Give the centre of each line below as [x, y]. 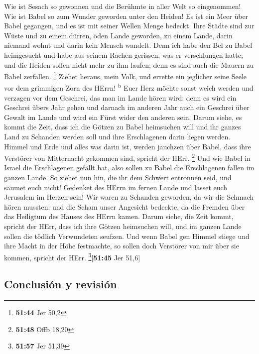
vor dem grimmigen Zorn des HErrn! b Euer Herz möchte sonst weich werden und [129, 87]
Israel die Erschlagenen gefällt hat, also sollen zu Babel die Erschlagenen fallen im [129, 168]
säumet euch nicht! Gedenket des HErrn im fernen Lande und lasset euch [116, 187]
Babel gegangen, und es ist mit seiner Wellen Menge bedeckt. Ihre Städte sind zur [129, 26]
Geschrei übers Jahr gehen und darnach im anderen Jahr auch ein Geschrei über [127, 107]
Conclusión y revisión [61, 284]
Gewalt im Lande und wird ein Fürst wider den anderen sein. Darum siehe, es [123, 117]
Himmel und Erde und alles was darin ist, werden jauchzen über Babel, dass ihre [128, 146]
